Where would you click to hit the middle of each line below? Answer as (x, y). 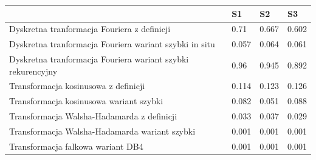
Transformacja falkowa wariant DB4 (76, 146)
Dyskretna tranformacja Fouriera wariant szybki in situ (112, 44)
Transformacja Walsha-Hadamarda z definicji (93, 116)
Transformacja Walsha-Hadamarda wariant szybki (102, 131)
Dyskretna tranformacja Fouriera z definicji (90, 29)
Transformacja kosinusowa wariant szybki (86, 101)
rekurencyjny (33, 71)
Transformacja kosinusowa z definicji (77, 86)
